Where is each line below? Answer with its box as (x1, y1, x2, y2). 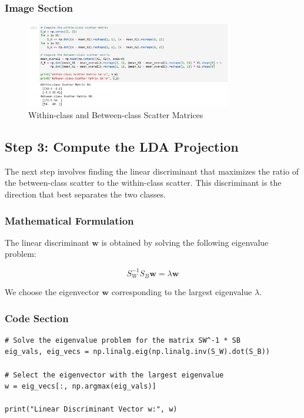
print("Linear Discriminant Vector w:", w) (5, 405, 178, 414)
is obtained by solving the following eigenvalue (101, 236, 269, 248)
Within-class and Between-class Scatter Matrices (28, 109, 203, 121)
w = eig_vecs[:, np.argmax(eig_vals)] (5, 382, 156, 391)
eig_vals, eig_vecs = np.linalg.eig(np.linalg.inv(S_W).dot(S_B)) (5, 347, 270, 356)
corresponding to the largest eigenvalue (111, 286, 252, 297)
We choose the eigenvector (5, 286, 99, 297)
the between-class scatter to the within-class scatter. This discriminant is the (5, 176, 282, 189)
